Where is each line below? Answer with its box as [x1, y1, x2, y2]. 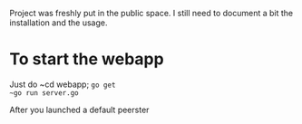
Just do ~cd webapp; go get [9, 79, 116, 90]
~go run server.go [9, 88, 79, 98]
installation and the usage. [9, 17, 108, 28]
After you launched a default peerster [9, 104, 150, 115]
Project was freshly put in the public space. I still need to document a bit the [9, 8, 293, 18]
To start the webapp [9, 49, 165, 70]
